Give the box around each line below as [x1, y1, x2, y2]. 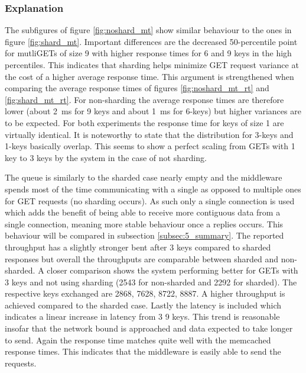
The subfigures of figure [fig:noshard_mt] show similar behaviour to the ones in [5, 24, 292, 36]
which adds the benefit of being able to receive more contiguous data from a [5, 206, 281, 218]
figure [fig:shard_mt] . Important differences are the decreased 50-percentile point [5, 35, 298, 47]
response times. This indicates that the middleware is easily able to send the [5, 345, 281, 358]
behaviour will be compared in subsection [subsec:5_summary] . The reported [5, 229, 284, 242]
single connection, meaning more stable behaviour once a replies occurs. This [5, 217, 284, 230]
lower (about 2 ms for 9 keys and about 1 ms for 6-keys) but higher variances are [5, 105, 301, 117]
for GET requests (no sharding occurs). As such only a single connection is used [5, 194, 295, 207]
